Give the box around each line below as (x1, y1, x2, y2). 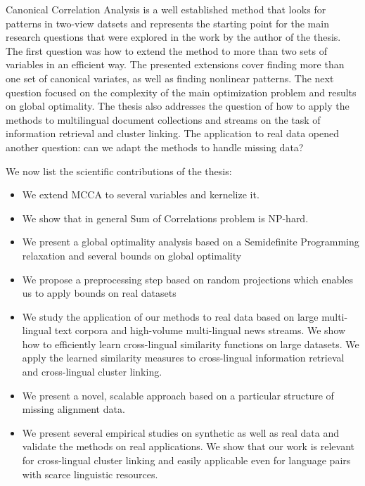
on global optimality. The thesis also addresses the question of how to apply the (6, 98, 350, 113)
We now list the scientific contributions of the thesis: (6, 163, 232, 178)
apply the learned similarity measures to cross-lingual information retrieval (22, 350, 345, 365)
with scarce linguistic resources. (22, 466, 158, 481)
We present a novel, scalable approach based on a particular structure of (22, 388, 334, 402)
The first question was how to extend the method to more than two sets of (6, 43, 327, 58)
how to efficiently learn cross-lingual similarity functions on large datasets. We (22, 336, 359, 351)
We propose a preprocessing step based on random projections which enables (22, 271, 353, 286)
